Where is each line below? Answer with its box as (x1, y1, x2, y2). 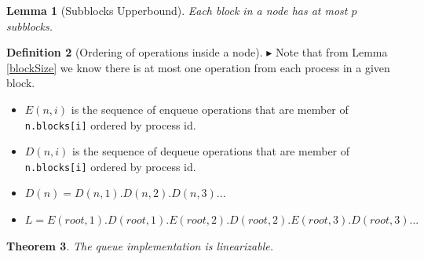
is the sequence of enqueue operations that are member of (71, 100, 349, 117)
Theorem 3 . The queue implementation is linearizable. (6, 237, 273, 254)
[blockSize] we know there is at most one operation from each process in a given (6, 59, 390, 75)
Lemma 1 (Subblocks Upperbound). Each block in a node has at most (6, 2, 348, 18)
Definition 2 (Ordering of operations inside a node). (6, 44, 263, 60)
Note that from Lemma (275, 44, 388, 60)
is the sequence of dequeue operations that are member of (72, 143, 350, 159)
